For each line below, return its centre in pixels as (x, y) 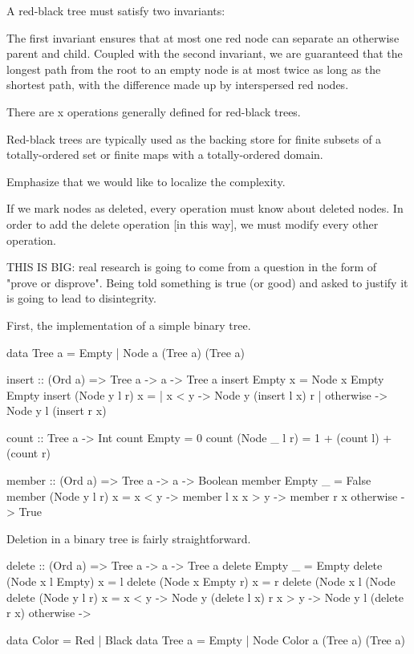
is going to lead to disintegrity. (81, 298)
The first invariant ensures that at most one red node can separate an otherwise (203, 37)
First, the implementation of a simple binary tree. (129, 325)
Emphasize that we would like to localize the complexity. (146, 181)
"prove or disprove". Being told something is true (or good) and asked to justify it (207, 282)
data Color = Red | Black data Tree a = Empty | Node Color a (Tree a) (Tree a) (206, 639)
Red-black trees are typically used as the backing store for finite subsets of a (194, 138)
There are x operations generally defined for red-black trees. (154, 111)
